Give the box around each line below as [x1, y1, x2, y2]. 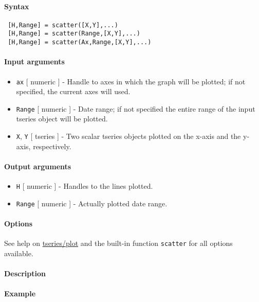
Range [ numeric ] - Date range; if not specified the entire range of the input [16, 103, 255, 114]
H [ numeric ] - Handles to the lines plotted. [16, 181, 153, 191]
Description [4, 268, 46, 279]
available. [4, 247, 33, 258]
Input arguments [4, 56, 65, 67]
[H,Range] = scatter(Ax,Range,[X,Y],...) [8, 39, 152, 46]
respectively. [33, 140, 71, 151]
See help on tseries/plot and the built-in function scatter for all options [4, 238, 233, 248]
